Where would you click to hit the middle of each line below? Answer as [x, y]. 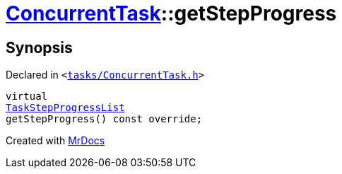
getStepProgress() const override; [104, 119]
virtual [27, 97]
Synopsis [39, 47]
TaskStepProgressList [65, 108]
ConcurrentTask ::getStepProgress [171, 13]
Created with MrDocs [55, 141]
